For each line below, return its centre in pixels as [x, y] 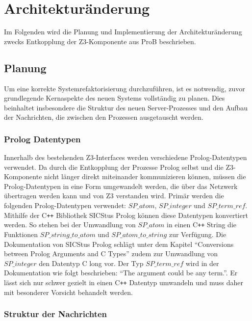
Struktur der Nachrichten [56, 314]
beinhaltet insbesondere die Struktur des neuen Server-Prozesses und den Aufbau [126, 107]
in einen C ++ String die [202, 225]
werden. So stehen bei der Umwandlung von [70, 225]
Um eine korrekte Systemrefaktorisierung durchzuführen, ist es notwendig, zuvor [125, 88]
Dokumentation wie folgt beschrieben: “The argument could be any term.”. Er [121, 273]
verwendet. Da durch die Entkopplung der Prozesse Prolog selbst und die [114, 167]
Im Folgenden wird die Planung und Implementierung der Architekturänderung [123, 32]
